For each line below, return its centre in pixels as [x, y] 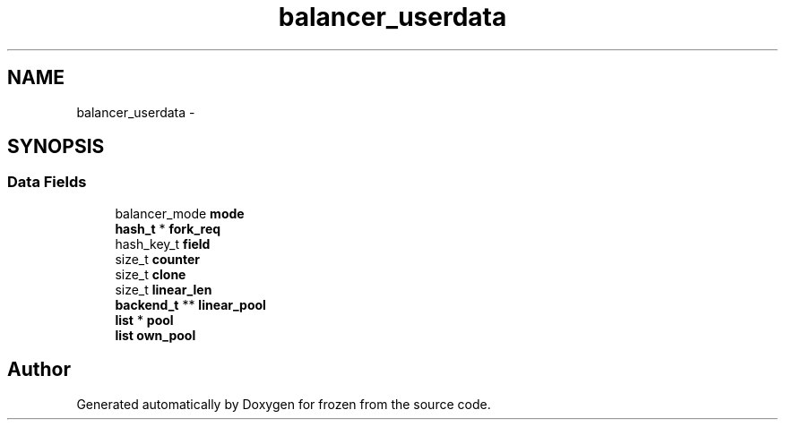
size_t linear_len [164, 289]
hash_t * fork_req [168, 228]
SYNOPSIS [56, 147]
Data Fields [47, 182]
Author [39, 370]
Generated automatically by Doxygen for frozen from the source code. [284, 404]
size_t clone [151, 274]
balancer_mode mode [180, 213]
